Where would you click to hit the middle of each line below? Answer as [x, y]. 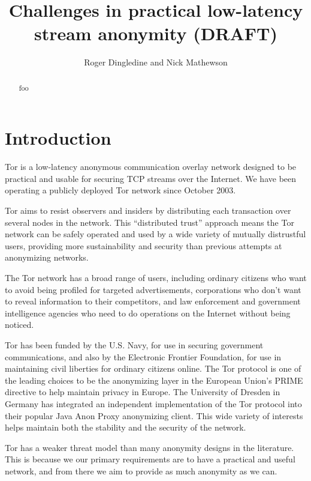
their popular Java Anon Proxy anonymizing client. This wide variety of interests [154, 415]
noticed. [19, 325]
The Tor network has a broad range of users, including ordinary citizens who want [156, 278]
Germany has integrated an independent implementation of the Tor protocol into [153, 403]
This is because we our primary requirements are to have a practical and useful [150, 459]
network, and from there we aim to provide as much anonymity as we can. [141, 470]
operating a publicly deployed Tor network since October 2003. [120, 190]
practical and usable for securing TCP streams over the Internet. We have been [151, 178]
